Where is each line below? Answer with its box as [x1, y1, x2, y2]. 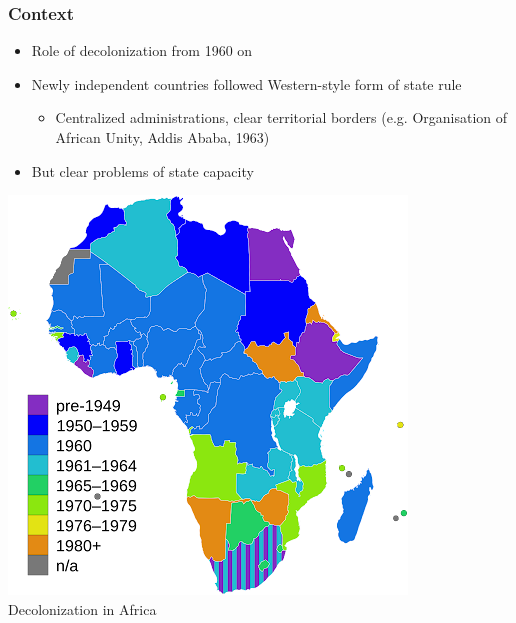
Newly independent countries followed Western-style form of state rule [31, 73, 462, 94]
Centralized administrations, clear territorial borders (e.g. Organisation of [55, 107, 508, 128]
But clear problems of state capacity [31, 160, 254, 181]
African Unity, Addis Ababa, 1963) [55, 127, 270, 147]
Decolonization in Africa [8, 598, 157, 619]
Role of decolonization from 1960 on [31, 40, 253, 61]
